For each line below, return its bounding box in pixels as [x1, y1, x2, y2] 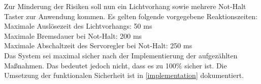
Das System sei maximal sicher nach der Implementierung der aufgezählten [4, 50, 238, 60]
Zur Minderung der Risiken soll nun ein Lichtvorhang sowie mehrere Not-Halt [4, 1, 246, 11]
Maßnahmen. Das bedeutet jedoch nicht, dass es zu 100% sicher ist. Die [4, 60, 227, 70]
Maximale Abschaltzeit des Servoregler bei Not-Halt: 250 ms [4, 40, 192, 51]
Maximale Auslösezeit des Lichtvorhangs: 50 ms [4, 21, 152, 31]
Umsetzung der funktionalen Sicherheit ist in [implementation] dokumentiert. [4, 70, 244, 80]
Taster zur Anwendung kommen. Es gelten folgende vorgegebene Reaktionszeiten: [4, 11, 257, 21]
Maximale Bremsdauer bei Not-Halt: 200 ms [4, 30, 142, 41]
